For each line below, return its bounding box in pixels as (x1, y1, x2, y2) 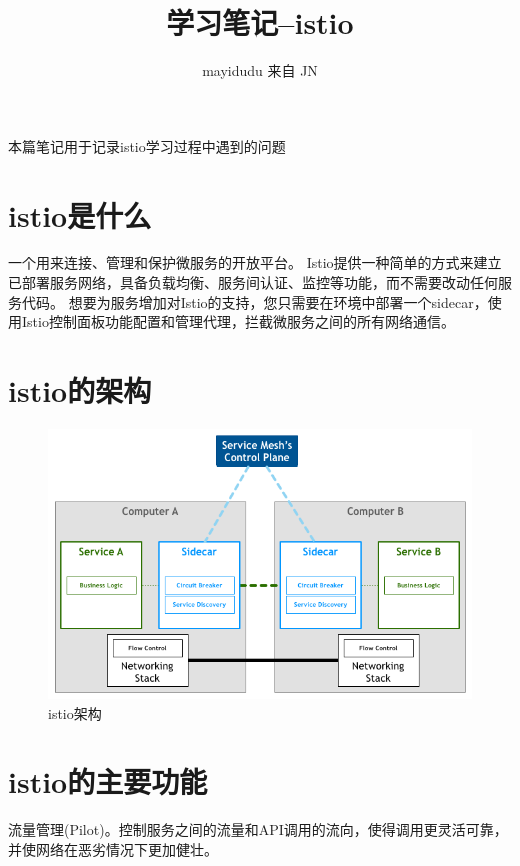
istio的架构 (8, 370, 152, 410)
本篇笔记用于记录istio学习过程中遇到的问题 (8, 135, 286, 156)
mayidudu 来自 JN (202, 60, 318, 81)
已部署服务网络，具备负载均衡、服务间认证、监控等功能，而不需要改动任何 (8, 272, 498, 293)
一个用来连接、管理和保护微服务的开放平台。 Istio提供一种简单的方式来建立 (8, 252, 502, 273)
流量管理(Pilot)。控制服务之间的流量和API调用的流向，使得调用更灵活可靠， (8, 819, 508, 840)
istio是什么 (8, 194, 152, 235)
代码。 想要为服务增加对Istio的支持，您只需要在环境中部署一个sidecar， (21, 291, 488, 312)
